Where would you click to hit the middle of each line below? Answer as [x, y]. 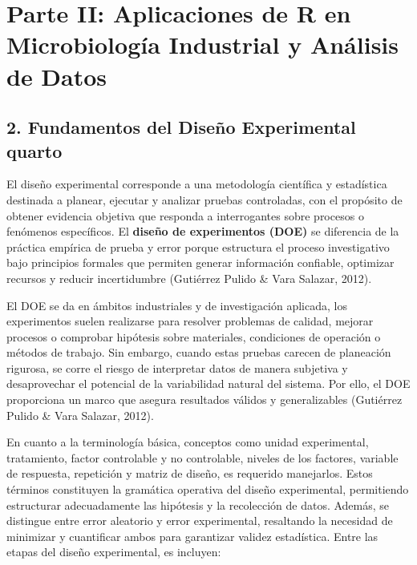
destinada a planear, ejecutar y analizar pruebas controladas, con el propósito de [204, 199]
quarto [34, 150]
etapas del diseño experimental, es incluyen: [114, 552]
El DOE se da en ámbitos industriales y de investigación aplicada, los [177, 305]
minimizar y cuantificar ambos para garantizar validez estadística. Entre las [192, 536]
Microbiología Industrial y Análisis [202, 44]
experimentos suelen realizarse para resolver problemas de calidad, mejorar [190, 321]
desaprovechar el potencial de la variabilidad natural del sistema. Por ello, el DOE [208, 383]
